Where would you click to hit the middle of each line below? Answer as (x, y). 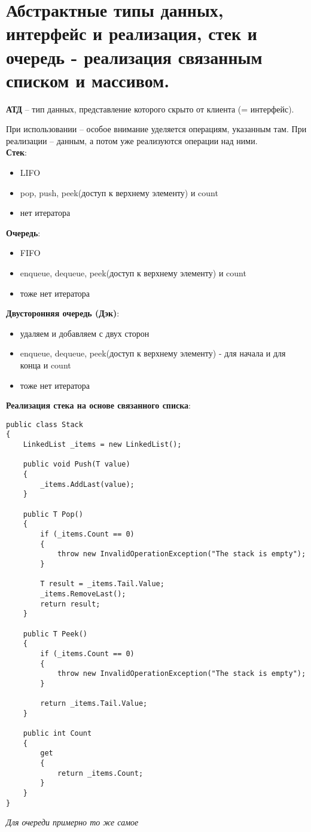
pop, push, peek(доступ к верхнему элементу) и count (119, 192)
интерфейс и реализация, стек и (132, 33)
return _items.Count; (100, 773)
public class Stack (45, 424)
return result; (70, 604)
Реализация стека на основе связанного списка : (98, 405)
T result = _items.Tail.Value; (102, 584)
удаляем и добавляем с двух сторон (85, 333)
